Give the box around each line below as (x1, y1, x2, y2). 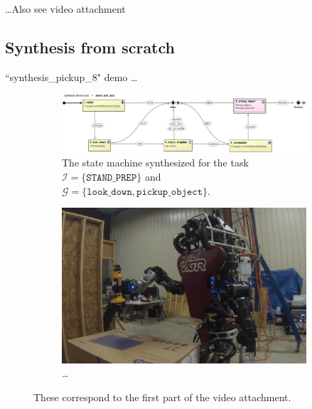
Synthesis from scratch (5, 36, 175, 58)
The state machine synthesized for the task (62, 155, 249, 170)
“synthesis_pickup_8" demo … (5, 69, 138, 84)
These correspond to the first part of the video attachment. (33, 389, 291, 404)
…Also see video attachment (5, 1, 126, 16)
